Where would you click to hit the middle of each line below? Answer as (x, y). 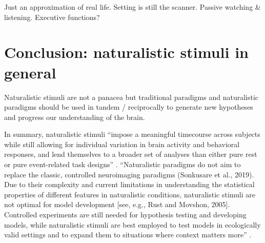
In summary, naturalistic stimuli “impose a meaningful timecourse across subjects (132, 134)
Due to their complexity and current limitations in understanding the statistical (129, 184)
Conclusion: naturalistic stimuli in (127, 52)
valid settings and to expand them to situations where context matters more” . (128, 235)
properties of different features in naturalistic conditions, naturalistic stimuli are (130, 194)
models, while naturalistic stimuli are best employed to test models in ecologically (132, 224)
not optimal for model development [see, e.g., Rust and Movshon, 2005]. (117, 204)
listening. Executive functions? (52, 17)
